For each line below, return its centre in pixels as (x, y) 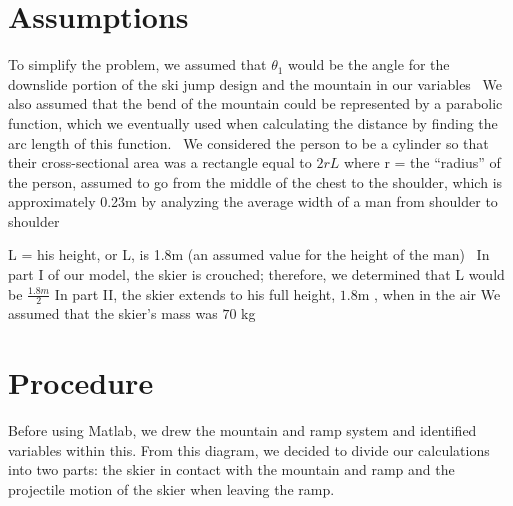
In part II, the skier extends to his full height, (195, 293)
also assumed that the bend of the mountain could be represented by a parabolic (255, 103)
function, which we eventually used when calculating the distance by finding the (253, 122)
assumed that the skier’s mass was (113, 313)
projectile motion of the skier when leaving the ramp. (171, 488)
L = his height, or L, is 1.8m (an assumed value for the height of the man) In (249, 254)
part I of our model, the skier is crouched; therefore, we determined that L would (256, 274)
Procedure (81, 382)
